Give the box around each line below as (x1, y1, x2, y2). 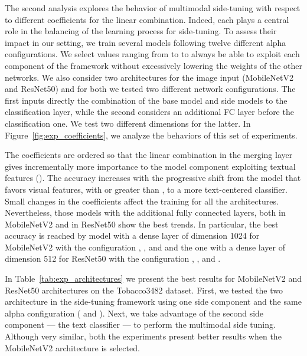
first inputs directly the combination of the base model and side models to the (5, 94, 288, 106)
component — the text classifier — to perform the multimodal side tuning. (5, 318, 276, 331)
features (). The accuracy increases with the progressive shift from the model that (5, 172, 301, 184)
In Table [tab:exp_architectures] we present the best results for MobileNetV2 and (5, 272, 302, 285)
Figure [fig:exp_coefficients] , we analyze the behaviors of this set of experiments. (5, 128, 298, 141)
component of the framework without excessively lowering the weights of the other (5, 59, 302, 71)
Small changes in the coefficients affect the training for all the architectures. (5, 195, 279, 207)
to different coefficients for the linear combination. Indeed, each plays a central (5, 13, 289, 25)
